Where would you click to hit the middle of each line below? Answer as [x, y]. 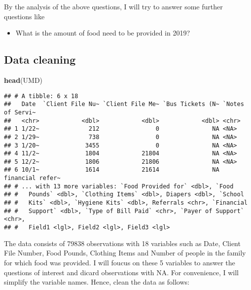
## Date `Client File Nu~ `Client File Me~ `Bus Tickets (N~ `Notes [124, 104]
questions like [24, 16]
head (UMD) [23, 80]
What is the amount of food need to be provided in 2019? [103, 33]
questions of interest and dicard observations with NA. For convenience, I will [121, 272]
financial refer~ [32, 178]
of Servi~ [20, 112]
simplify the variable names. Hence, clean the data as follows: [97, 282]
